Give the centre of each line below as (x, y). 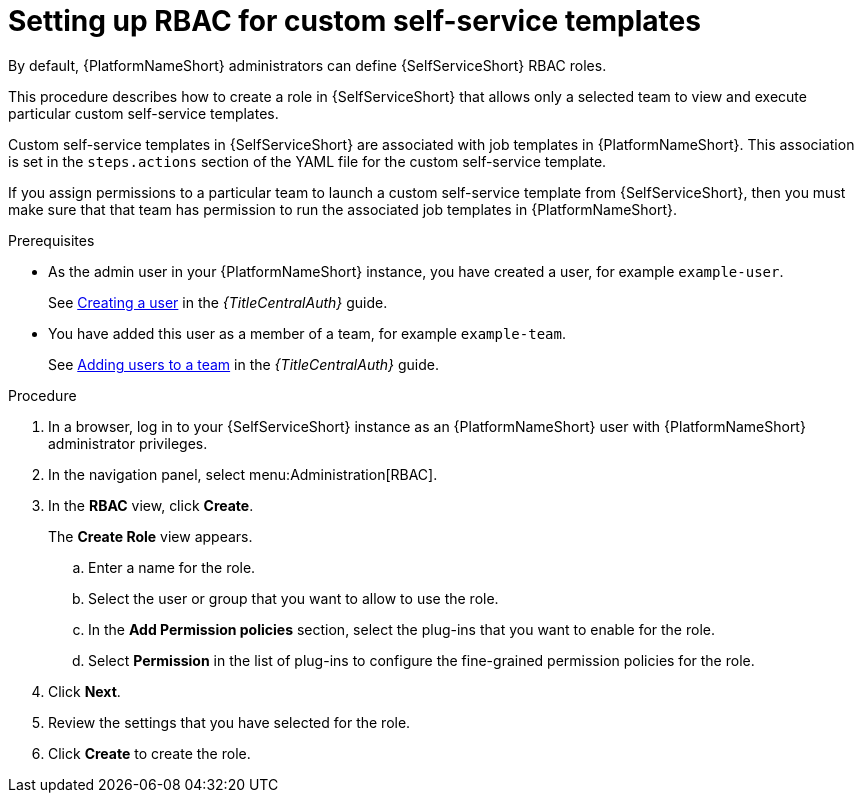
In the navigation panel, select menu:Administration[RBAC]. (243, 474)
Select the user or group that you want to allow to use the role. (293, 598)
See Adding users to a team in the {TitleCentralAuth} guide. (244, 364)
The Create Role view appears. (150, 536)
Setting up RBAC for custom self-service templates (354, 21)
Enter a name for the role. (172, 567)
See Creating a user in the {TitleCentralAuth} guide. (218, 302)
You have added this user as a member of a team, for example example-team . (307, 333)
